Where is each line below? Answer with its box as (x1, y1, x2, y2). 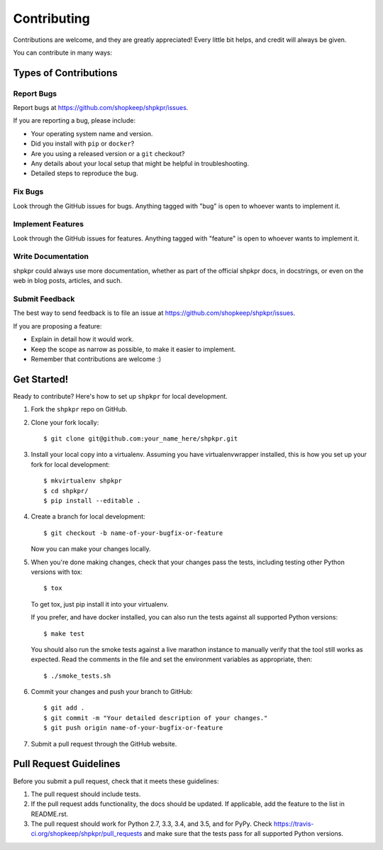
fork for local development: (30, 460, 110, 468)
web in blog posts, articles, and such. (13, 277, 123, 285)
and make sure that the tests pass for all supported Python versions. (143, 829, 344, 838)
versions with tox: (30, 568, 83, 576)
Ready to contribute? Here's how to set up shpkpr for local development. (13, 392, 228, 400)
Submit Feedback (13, 294, 75, 304)
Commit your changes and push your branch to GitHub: (30, 688, 193, 696)
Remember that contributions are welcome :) (30, 355, 162, 363)
